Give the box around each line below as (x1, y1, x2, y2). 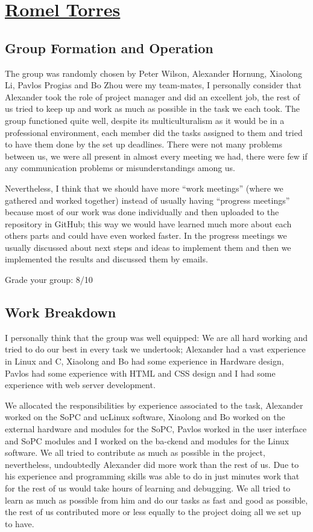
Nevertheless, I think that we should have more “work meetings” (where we (5, 181, 283, 194)
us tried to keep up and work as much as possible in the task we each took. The (5, 102, 300, 115)
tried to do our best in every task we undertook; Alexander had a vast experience (5, 343, 306, 355)
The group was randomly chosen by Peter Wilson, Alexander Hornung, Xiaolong (5, 66, 302, 79)
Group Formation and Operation (5, 38, 213, 57)
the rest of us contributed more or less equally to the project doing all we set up (5, 505, 301, 518)
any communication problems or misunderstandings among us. (5, 161, 236, 174)
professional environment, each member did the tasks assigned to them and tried (5, 126, 303, 138)
